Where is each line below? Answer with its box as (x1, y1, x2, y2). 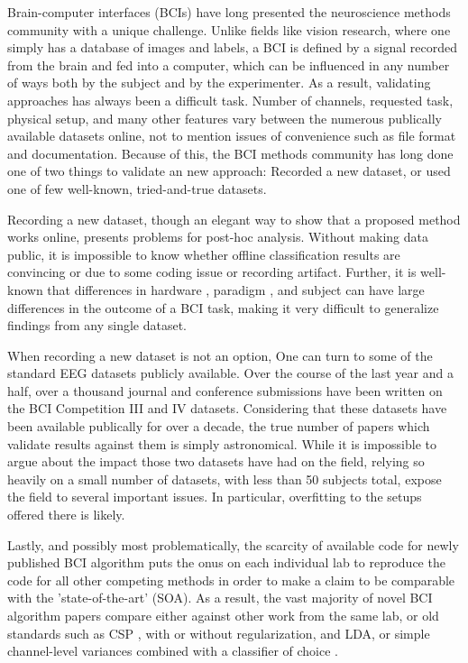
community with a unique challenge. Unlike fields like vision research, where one (7, 20, 451, 39)
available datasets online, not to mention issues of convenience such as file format (7, 126, 456, 145)
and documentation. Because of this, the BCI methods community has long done (7, 143, 454, 162)
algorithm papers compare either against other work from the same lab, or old (7, 606, 439, 624)
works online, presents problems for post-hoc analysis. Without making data (7, 227, 428, 246)
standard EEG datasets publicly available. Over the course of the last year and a (7, 364, 454, 382)
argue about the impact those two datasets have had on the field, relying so (7, 452, 425, 471)
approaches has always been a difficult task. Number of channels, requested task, (7, 90, 454, 109)
